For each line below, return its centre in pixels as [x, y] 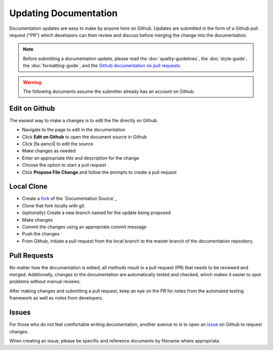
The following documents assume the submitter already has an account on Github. [109, 91]
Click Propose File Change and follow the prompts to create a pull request [99, 172]
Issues [20, 312]
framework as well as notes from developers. [56, 298]
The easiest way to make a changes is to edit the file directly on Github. [84, 120]
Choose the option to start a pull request [64, 165]
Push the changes [41, 234]
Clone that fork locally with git [53, 206]
